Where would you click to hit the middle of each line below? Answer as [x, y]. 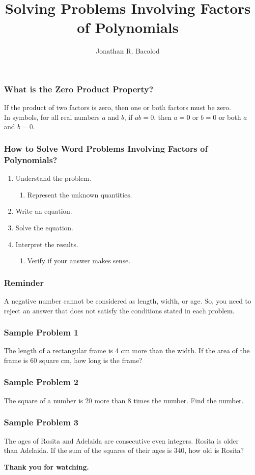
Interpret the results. [47, 244]
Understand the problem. [53, 178]
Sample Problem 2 [41, 382]
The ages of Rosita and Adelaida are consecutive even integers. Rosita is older [121, 440]
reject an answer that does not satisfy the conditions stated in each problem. [119, 310]
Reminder [24, 282]
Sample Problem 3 [41, 422]
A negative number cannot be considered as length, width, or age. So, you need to [128, 300]
